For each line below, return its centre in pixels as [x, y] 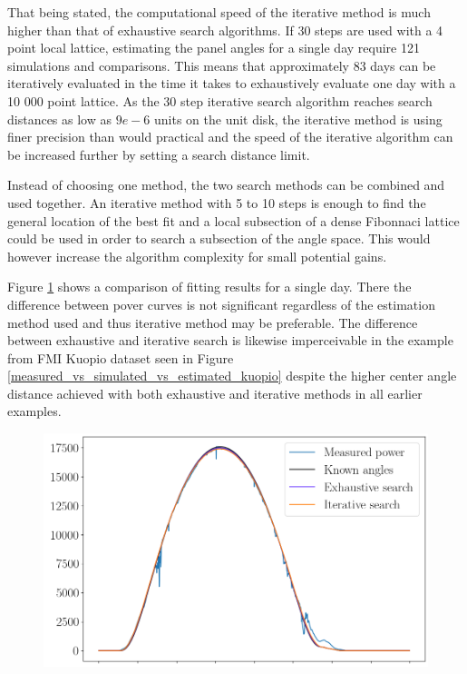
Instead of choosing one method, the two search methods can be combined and [226, 185]
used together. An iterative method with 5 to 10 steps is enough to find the [217, 202]
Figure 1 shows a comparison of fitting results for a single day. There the [209, 287]
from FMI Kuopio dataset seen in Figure [121, 357]
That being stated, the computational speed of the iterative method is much [219, 12]
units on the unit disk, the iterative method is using [298, 119]
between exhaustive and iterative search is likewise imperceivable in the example [230, 340]
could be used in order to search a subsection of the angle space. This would [219, 238]
